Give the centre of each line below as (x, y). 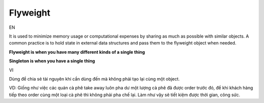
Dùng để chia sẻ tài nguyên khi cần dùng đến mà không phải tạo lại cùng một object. (94, 79)
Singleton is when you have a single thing (52, 61)
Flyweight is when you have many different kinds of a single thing (77, 52)
